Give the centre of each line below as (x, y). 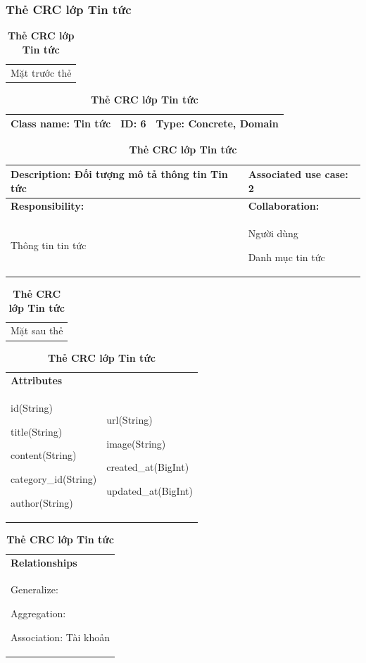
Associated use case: (298, 174)
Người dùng (273, 233)
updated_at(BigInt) (150, 490)
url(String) (130, 420)
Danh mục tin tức (286, 257)
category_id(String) (54, 479)
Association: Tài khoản (61, 637)
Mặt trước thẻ (41, 72)
